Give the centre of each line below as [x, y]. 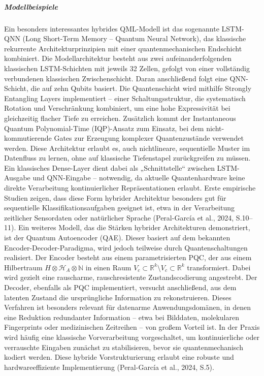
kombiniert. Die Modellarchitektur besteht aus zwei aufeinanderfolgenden [118, 58]
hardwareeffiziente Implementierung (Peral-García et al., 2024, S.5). [109, 367]
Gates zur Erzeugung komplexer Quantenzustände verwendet [149, 138]
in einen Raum [108, 267]
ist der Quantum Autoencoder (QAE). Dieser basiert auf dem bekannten [117, 238]
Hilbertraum [23, 267]
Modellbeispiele [31, 6]
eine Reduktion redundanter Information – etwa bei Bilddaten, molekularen [122, 317]
